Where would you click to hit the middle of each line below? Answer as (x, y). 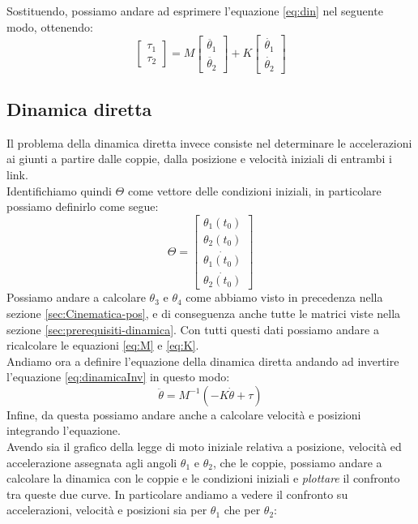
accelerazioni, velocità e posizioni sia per (107, 510)
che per (242, 510)
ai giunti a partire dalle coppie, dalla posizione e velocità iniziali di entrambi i (199, 159)
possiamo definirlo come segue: (83, 206)
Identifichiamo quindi (59, 190)
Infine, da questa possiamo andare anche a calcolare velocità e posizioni (184, 414)
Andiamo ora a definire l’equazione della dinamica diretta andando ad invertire (203, 361)
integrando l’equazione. (64, 430)
